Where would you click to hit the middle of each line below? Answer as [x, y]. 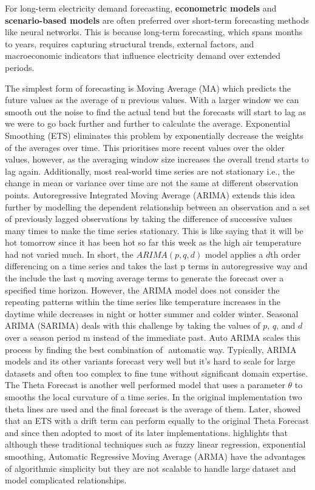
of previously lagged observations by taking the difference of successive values [149, 219]
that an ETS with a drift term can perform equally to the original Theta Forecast [157, 421]
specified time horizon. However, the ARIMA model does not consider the [142, 290]
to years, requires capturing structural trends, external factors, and [130, 43]
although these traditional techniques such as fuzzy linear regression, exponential [155, 444]
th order [286, 254]
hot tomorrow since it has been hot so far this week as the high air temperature [153, 242]
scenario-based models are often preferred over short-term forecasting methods [157, 20]
